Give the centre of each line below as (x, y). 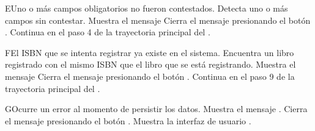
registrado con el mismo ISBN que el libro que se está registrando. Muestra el (150, 64)
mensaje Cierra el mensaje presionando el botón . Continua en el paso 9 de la (150, 76)
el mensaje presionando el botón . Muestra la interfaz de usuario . (128, 120)
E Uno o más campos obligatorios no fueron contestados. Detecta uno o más (146, 8)
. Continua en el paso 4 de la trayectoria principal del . (108, 32)
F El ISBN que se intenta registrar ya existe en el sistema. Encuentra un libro (150, 52)
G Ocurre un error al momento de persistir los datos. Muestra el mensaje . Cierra (156, 109)
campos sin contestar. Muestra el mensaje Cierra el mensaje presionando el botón (158, 20)
